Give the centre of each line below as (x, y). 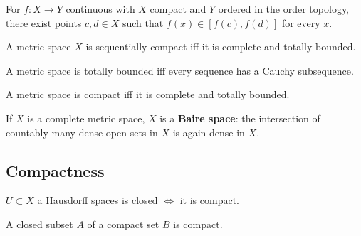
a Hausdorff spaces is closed (98, 200)
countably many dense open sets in (82, 132)
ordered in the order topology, (284, 9)
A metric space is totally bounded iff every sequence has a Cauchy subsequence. (180, 70)
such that (143, 22)
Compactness (55, 170)
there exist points (44, 22)
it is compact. (209, 200)
